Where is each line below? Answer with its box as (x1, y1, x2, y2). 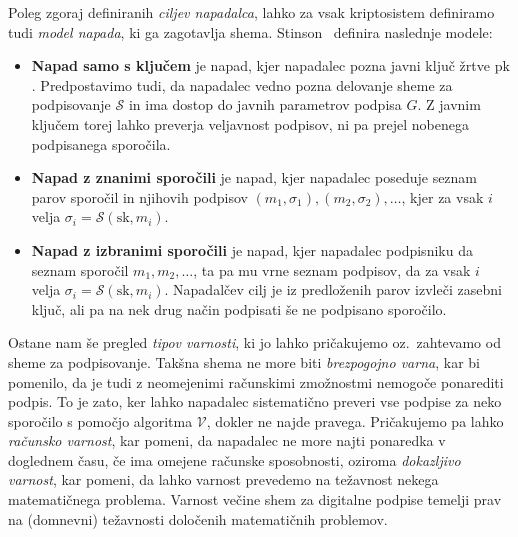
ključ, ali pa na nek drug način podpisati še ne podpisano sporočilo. (31, 298, 447, 319)
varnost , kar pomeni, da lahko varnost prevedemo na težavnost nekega (8, 469, 439, 490)
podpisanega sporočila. (31, 133, 171, 154)
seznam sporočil (31, 259, 129, 280)
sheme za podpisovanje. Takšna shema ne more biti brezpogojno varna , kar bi (8, 351, 480, 372)
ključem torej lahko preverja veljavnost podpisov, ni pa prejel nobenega (31, 113, 469, 134)
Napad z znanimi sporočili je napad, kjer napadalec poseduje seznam (31, 167, 478, 188)
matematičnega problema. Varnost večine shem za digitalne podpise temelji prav (8, 489, 502, 510)
